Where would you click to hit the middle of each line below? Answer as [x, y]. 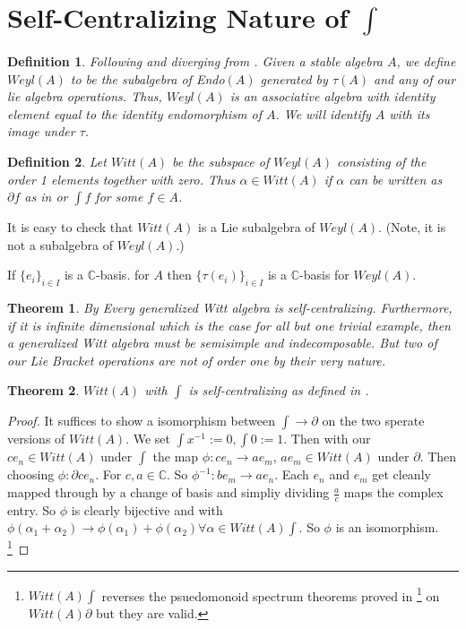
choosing [31, 474]
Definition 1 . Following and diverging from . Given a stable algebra [195, 60]
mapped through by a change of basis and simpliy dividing [168, 492]
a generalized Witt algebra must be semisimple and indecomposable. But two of [222, 343]
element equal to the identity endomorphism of [134, 113]
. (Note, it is [412, 227]
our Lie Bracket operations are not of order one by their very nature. [197, 360]
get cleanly [401, 474]
